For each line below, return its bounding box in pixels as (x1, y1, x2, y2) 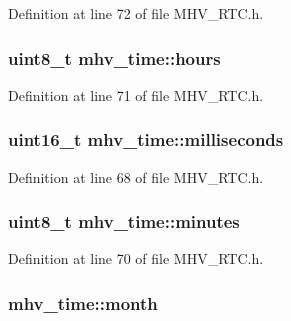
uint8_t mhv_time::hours (8, 45, 221, 70)
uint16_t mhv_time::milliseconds (8, 127, 284, 152)
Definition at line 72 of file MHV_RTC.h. (8, 3, 264, 23)
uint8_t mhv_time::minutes (8, 209, 240, 234)
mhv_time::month (8, 290, 158, 315)
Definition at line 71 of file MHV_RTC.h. (8, 84, 264, 105)
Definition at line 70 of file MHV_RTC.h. (8, 248, 264, 269)
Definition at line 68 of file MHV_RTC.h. (8, 166, 264, 187)
